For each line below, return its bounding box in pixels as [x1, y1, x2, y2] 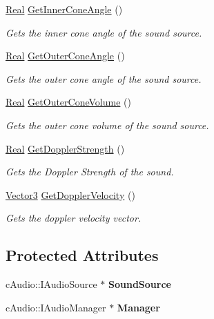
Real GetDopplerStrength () [6, 141, 125, 155]
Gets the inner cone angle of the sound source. [6, 25, 202, 39]
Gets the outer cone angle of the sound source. [6, 71, 202, 86]
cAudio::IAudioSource [6, 277, 97, 291]
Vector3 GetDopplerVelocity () [6, 187, 135, 202]
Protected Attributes [6, 244, 159, 266]
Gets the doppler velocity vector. [6, 211, 142, 225]
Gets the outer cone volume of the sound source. [6, 117, 209, 132]
